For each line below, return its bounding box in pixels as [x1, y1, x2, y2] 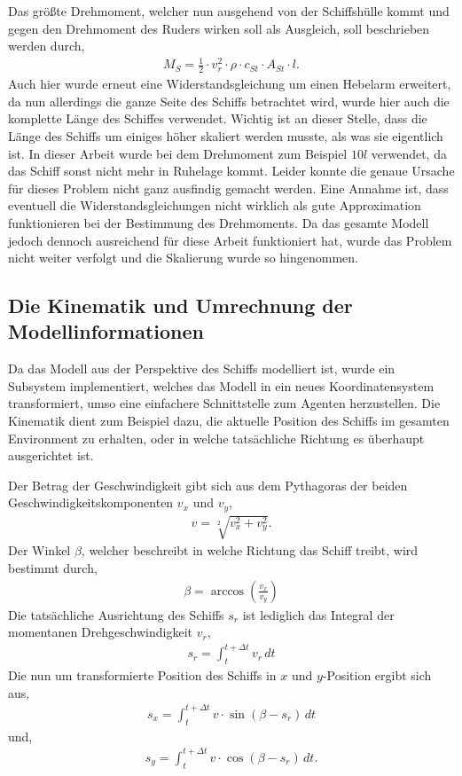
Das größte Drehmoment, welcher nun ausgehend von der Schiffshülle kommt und [8, 2, 450, 20]
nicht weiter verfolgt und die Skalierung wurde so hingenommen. [8, 248, 358, 267]
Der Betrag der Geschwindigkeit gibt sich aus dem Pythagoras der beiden [8, 475, 408, 494]
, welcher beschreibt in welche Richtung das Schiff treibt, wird [81, 541, 419, 560]
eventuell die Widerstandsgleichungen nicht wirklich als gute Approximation [8, 196, 421, 215]
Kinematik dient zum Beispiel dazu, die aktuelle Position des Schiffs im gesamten [8, 412, 450, 430]
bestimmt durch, [8, 559, 98, 577]
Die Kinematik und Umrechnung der [8, 292, 353, 319]
